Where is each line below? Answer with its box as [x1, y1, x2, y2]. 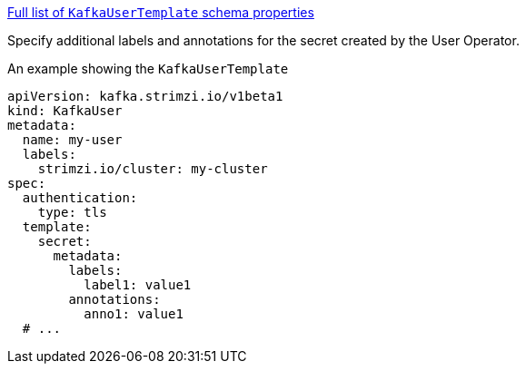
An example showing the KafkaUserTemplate [7, 61, 289, 76]
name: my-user [22, 132, 123, 147]
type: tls [37, 205, 107, 220]
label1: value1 [84, 278, 192, 292]
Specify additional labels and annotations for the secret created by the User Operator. [7, 33, 520, 48]
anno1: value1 [84, 307, 184, 321]
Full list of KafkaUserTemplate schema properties [7, 5, 314, 20]
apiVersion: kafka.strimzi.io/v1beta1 [7, 89, 283, 103]
